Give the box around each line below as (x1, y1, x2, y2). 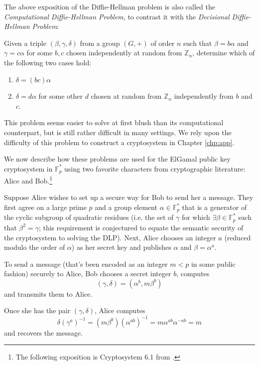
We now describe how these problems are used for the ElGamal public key (4, 154, 231, 164)
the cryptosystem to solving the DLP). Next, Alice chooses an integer (4, 232, 216, 242)
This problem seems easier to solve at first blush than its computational (4, 117, 224, 128)
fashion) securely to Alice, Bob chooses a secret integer (4, 268, 171, 279)
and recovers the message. (4, 327, 83, 338)
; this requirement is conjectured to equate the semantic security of (38, 222, 244, 232)
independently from (174, 91, 234, 101)
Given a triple (4, 37, 46, 48)
